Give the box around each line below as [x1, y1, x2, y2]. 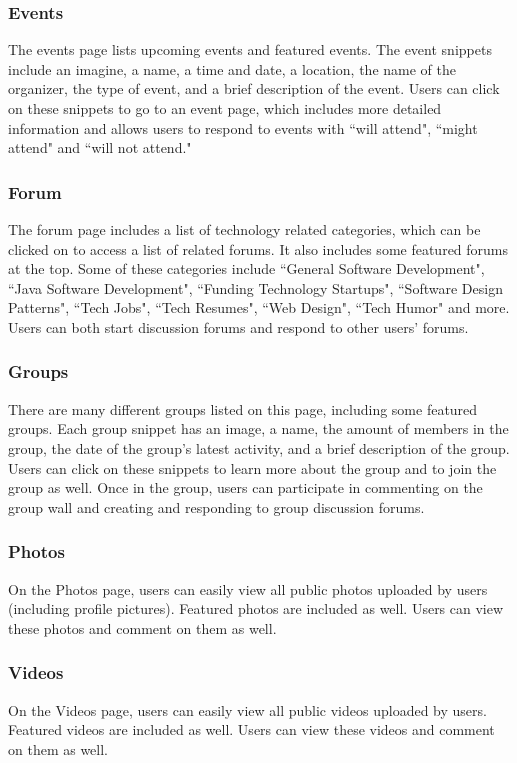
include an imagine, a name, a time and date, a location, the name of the [8, 58, 456, 79]
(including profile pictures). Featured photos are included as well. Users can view [8, 598, 504, 619]
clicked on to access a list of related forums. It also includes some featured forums [8, 238, 509, 259]
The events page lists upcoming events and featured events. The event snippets [8, 39, 492, 60]
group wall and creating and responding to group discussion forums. [8, 496, 425, 517]
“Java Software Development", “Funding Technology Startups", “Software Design [8, 277, 503, 298]
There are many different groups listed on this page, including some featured [8, 398, 478, 419]
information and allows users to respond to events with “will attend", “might [8, 117, 478, 138]
